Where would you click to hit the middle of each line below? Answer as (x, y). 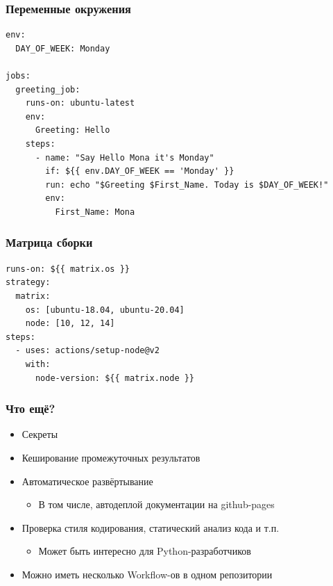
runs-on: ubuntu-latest (80, 103)
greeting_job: (48, 89)
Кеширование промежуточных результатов (111, 457)
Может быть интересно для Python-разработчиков (145, 551)
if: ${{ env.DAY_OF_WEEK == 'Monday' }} (140, 171)
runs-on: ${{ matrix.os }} (68, 269)
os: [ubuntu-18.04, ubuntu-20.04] (105, 310)
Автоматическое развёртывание (87, 481)
